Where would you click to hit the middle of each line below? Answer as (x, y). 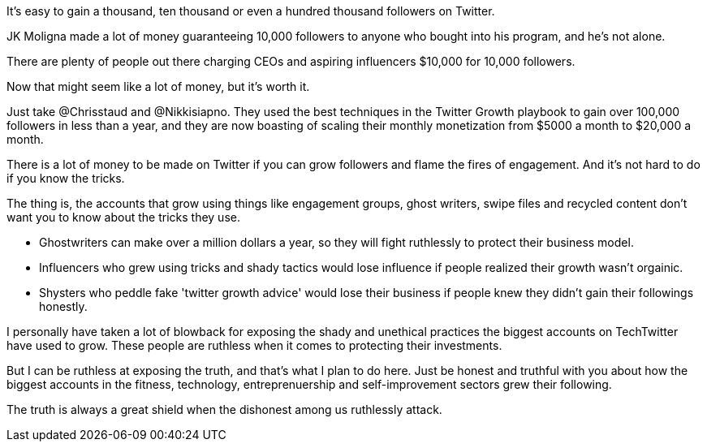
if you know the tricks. (66, 178)
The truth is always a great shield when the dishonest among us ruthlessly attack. (224, 409)
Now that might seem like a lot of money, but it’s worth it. (158, 86)
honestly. (63, 306)
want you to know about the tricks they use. (123, 217)
